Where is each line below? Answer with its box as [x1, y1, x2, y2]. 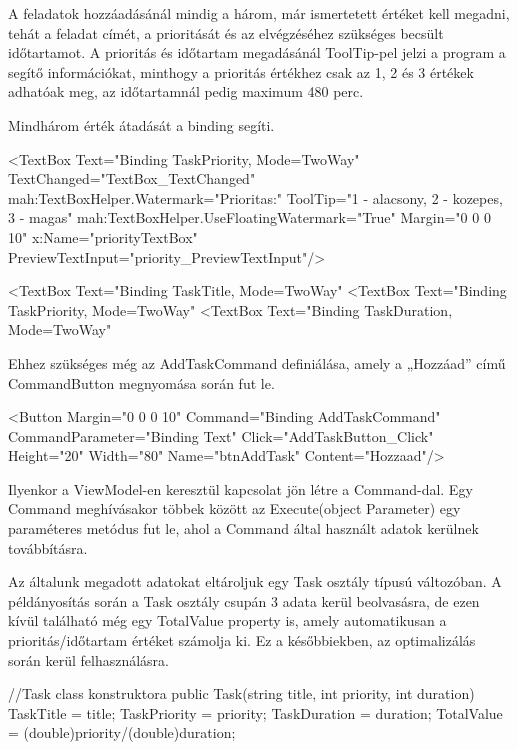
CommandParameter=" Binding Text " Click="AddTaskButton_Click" [8, 425, 434, 446]
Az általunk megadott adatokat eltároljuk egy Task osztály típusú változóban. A [8, 571, 502, 592]
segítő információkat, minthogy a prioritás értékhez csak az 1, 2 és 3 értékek [8, 61, 474, 82]
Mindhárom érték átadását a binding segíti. [8, 114, 275, 135]
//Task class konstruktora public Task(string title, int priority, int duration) [8, 683, 475, 704]
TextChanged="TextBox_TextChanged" [8, 168, 256, 189]
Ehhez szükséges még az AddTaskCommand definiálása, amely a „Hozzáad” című [8, 352, 506, 373]
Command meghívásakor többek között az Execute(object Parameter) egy [8, 498, 461, 519]
